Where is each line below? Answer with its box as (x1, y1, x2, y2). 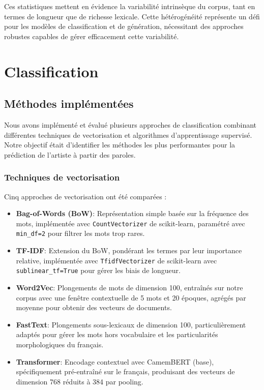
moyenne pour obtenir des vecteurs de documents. (16, 302, 172, 313)
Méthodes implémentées (4, 96, 134, 111)
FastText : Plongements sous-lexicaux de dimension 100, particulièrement (16, 319, 246, 329)
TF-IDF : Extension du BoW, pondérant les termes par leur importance (16, 245, 242, 256)
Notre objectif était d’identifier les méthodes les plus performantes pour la (4, 139, 236, 150)
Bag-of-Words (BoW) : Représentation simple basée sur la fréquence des (16, 208, 249, 219)
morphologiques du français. (16, 339, 104, 349)
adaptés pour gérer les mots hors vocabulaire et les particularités (16, 329, 218, 340)
